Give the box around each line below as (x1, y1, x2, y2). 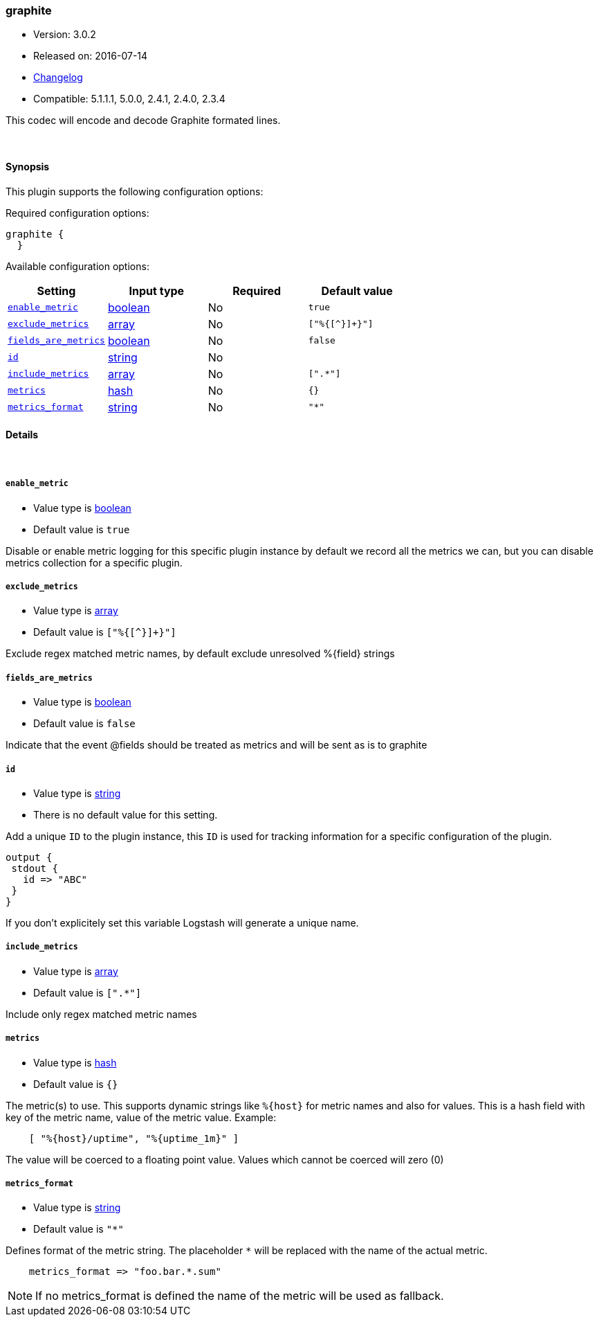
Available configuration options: (6, 260, 149, 272)
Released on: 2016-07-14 (33, 50, 148, 62)
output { (6, 851, 53, 863)
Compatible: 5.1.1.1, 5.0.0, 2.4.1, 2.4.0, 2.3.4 (33, 93, 225, 105)
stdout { (11, 862, 58, 874)
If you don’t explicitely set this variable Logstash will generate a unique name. (6, 916, 359, 929)
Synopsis (6, 160, 50, 172)
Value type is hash (33, 1056, 117, 1069)
